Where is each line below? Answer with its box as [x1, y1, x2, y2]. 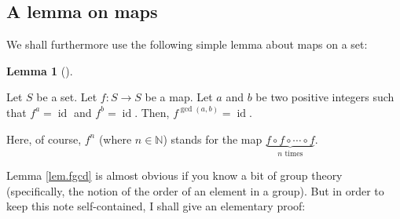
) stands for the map [163, 130, 262, 147]
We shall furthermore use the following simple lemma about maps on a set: [6, 36, 368, 53]
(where [98, 130, 132, 147]
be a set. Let [36, 89, 97, 105]
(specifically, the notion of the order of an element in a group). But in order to [6, 182, 384, 199]
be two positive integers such [255, 89, 394, 105]
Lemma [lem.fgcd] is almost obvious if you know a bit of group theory [6, 167, 343, 184]
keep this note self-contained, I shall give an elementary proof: [6, 198, 306, 214]
